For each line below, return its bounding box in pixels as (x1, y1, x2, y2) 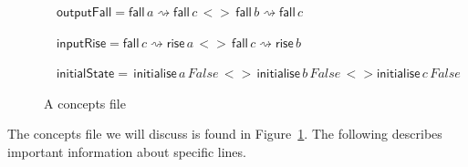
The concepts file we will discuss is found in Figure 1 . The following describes (7, 124, 442, 143)
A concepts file (44, 93, 126, 112)
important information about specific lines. (7, 141, 246, 161)
